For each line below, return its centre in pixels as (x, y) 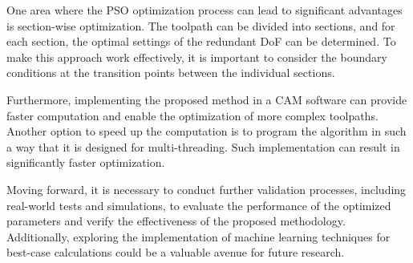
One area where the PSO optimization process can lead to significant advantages (204, 10)
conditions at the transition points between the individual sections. (171, 73)
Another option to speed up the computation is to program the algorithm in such (206, 131)
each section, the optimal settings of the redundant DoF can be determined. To (201, 41)
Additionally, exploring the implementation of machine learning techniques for (198, 236)
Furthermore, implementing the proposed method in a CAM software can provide (207, 99)
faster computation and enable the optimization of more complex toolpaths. (192, 115)
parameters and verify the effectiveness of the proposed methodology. (176, 221)
